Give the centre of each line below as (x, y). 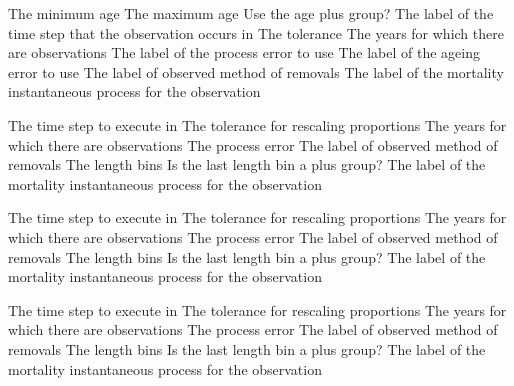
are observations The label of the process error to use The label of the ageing (244, 52)
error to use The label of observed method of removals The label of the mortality (256, 71)
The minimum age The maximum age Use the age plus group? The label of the (251, 13)
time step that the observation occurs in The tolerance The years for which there (256, 32)
